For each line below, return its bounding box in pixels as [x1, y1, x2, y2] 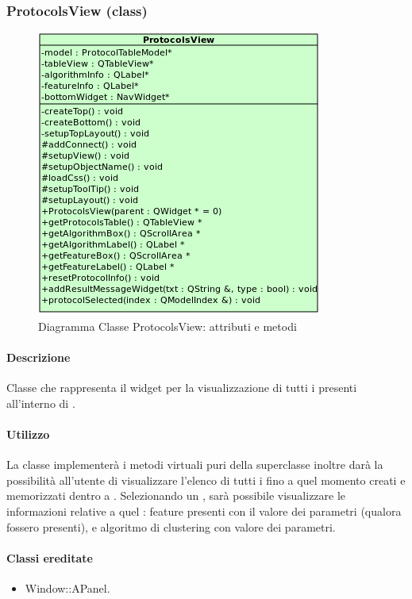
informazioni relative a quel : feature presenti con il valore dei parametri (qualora [6, 502, 402, 519]
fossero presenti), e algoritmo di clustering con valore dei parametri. [6, 518, 336, 535]
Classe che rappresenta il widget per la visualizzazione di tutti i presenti [6, 379, 357, 396]
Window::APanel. [25, 579, 110, 596]
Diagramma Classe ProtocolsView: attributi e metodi [38, 317, 297, 334]
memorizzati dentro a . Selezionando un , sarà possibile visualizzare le [6, 487, 346, 504]
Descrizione [6, 349, 71, 365]
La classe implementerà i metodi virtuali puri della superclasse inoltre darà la [6, 456, 383, 473]
